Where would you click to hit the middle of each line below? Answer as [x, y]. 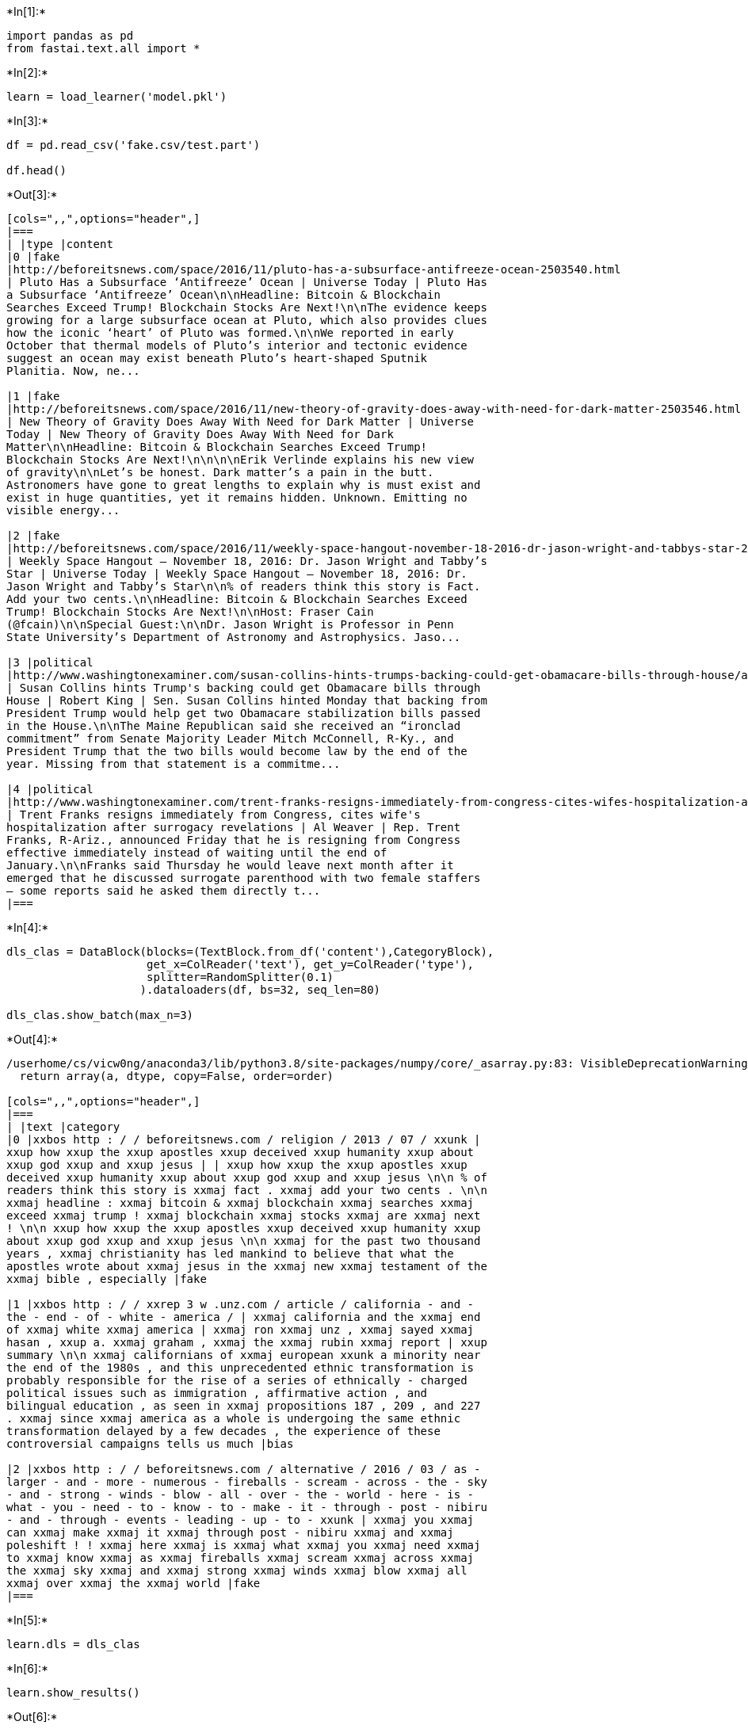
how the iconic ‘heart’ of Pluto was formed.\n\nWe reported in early [230, 333]
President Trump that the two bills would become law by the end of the [237, 751]
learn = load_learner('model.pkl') [117, 97]
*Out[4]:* [32, 1039]
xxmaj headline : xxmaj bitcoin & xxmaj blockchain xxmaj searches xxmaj [240, 1203]
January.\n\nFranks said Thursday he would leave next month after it [230, 865]
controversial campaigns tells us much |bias [150, 1444]
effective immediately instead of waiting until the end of [197, 853]
